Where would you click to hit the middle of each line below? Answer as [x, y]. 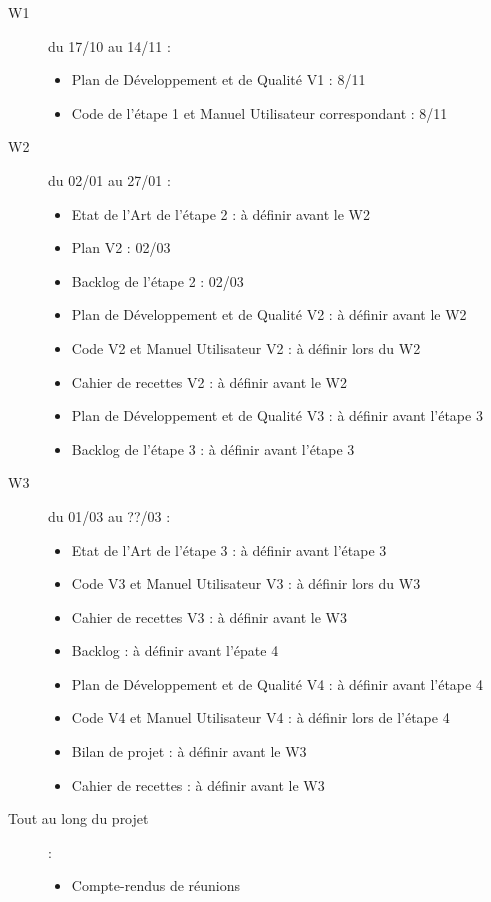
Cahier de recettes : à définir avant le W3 [198, 784]
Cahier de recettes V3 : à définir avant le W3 [209, 616]
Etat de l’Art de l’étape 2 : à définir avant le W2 [220, 213]
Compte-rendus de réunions [156, 885]
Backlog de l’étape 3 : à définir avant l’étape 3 [213, 448]
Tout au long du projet [78, 818]
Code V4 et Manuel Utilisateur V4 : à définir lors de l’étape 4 [260, 717]
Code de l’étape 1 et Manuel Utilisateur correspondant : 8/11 [259, 112]
